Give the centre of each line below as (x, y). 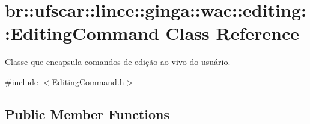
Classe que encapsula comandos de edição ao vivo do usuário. (118, 62)
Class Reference (232, 33)
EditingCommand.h (88, 81)
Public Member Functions (87, 114)
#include (22, 81)
